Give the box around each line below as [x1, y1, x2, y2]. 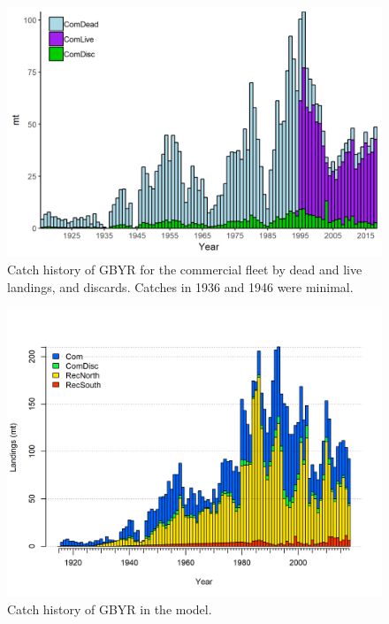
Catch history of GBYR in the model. [7, 599, 212, 618]
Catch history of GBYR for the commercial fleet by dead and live [7, 259, 362, 278]
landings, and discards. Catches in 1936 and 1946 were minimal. [7, 277, 354, 296]
